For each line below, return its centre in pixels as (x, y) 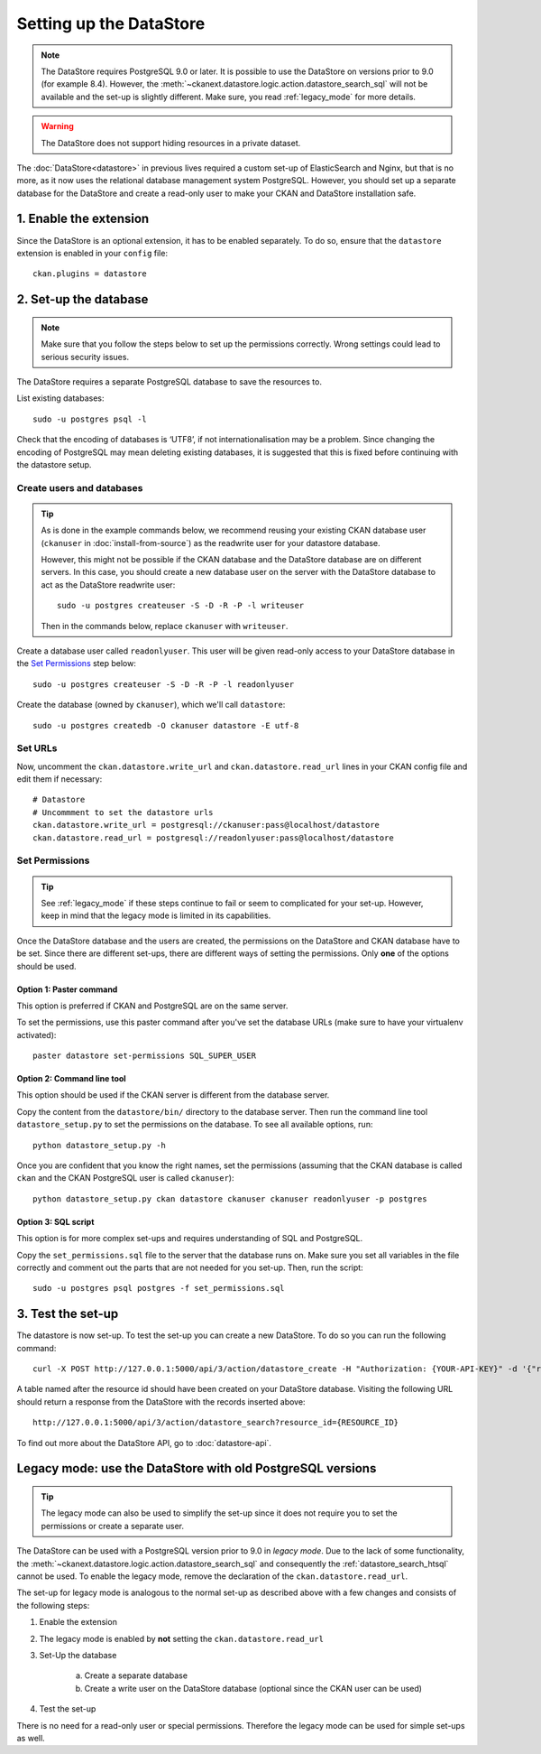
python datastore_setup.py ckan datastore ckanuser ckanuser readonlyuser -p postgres (230, 1199)
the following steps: (53, 1605)
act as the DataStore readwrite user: (108, 585)
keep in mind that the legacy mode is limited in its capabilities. (156, 915)
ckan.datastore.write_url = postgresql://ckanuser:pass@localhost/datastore (206, 825)
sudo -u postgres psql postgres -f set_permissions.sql (159, 1288)
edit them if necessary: (60, 779)
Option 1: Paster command (67, 989)
